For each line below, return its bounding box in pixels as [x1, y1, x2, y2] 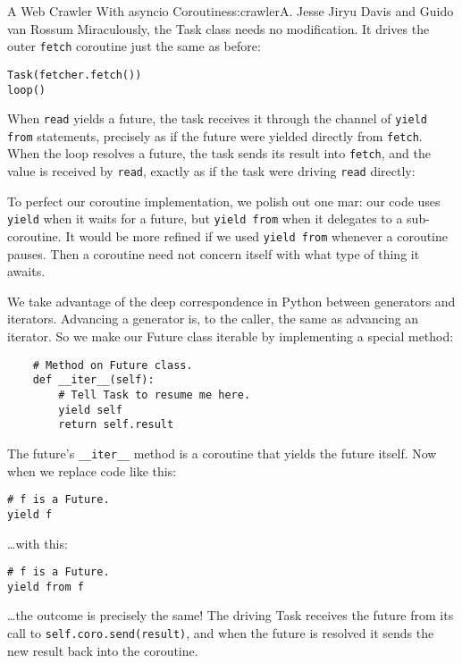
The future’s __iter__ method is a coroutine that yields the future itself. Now [7, 443, 437, 462]
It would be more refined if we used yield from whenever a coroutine [65, 227, 449, 246]
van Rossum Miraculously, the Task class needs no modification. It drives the [7, 19, 430, 38]
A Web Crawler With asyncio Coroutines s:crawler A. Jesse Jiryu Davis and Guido [7, 2, 454, 20]
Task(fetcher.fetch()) [7, 68, 142, 81]
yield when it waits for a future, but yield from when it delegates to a [7, 209, 403, 228]
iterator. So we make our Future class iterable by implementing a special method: [7, 327, 454, 346]
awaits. [7, 262, 46, 281]
